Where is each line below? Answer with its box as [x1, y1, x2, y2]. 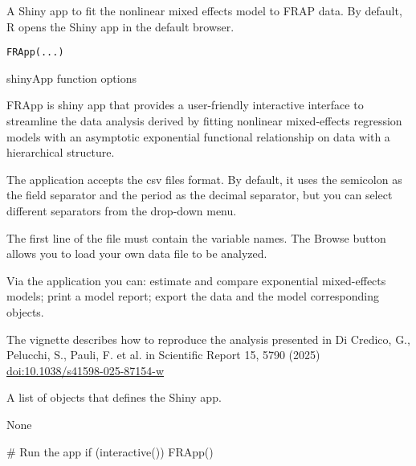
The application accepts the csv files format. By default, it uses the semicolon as [6, 170, 402, 187]
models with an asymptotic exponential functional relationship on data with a [6, 128, 390, 145]
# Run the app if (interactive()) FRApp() [6, 443, 214, 460]
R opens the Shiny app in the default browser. [6, 18, 235, 35]
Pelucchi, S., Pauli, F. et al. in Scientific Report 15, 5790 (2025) [6, 346, 320, 363]
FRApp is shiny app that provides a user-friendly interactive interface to [6, 96, 364, 113]
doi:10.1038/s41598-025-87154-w [6, 362, 165, 378]
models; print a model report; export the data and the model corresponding [6, 288, 379, 305]
